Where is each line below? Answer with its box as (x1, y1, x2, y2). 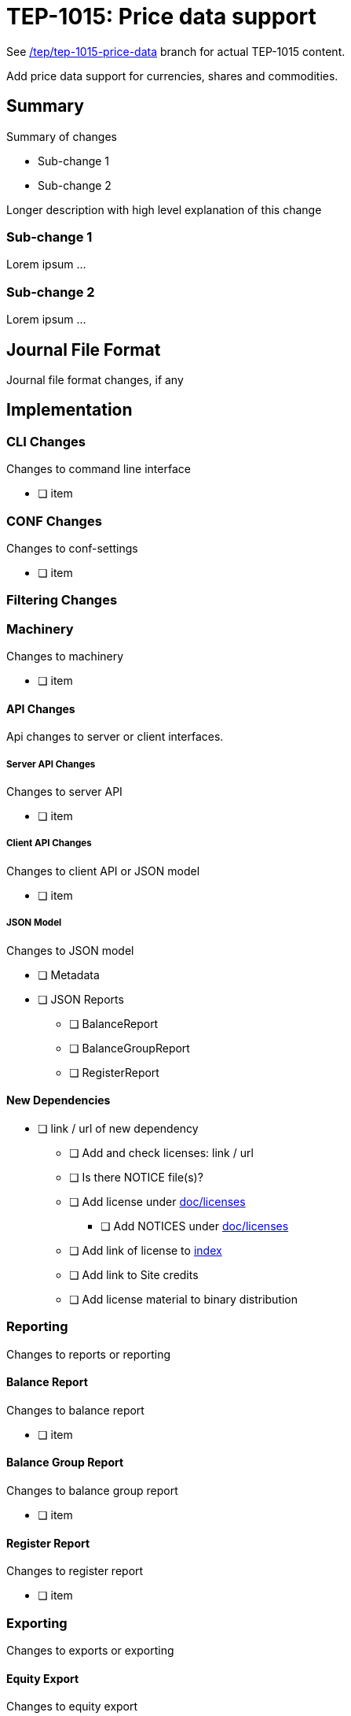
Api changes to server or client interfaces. (6, 730, 224, 744)
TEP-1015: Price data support (6, 3, 316, 30)
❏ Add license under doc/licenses (69, 1194, 246, 1208)
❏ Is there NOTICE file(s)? (69, 1170, 203, 1184)
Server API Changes (6, 758, 96, 770)
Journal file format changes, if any (6, 372, 184, 386)
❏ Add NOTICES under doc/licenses (101, 1219, 289, 1233)
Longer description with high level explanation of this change (6, 202, 322, 216)
